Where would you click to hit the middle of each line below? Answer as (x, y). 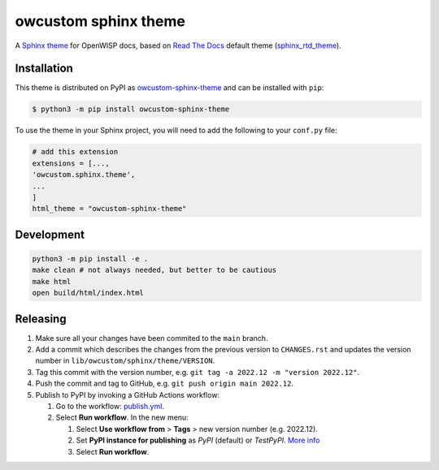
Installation (44, 69)
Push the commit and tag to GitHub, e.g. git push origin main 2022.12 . (165, 384)
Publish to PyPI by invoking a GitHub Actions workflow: (127, 395)
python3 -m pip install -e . (90, 259)
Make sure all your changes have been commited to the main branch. (152, 338)
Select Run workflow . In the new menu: (122, 417)
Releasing (41, 319)
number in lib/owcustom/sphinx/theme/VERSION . (125, 360)
